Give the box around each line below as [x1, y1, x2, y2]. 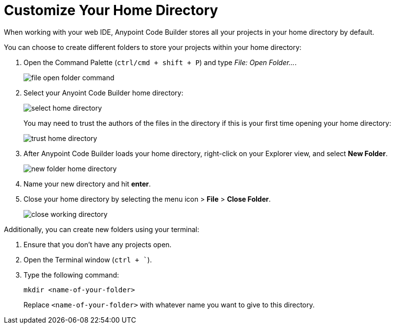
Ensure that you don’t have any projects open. [23, 240, 172, 249]
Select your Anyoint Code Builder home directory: [23, 88, 184, 97]
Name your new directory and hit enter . [23, 179, 151, 188]
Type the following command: [23, 270, 119, 279]
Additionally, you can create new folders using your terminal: [4, 225, 200, 234]
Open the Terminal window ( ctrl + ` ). [23, 255, 152, 264]
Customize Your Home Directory [4, 2, 218, 19]
